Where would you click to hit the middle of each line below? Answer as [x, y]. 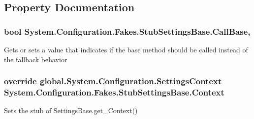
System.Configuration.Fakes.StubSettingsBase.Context [114, 92]
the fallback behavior [36, 59]
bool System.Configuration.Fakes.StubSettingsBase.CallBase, [127, 31]
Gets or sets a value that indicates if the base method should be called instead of [126, 49]
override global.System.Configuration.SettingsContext [113, 81]
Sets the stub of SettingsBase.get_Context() [71, 110]
